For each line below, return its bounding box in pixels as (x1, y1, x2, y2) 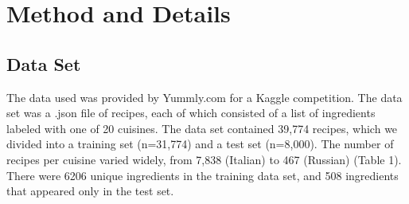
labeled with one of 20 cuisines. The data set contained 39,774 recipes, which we (6, 120, 398, 136)
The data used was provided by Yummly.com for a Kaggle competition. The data (6, 88, 403, 105)
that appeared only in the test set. (6, 182, 174, 199)
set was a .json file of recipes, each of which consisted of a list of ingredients (6, 104, 376, 121)
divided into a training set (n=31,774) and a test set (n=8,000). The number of (6, 135, 394, 152)
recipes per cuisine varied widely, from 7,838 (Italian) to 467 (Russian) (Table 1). (6, 151, 402, 167)
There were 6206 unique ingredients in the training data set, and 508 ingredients (6, 167, 399, 183)
